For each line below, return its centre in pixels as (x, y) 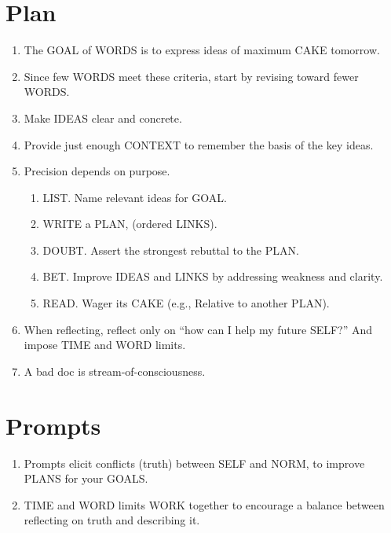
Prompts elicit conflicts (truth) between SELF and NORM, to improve (194, 463)
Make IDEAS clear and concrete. (103, 118)
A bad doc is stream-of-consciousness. (115, 371)
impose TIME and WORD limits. (105, 345)
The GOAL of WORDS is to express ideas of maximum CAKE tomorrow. (202, 50)
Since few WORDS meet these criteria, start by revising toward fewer (191, 76)
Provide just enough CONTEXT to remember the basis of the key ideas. (199, 144)
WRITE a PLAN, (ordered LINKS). (130, 224)
